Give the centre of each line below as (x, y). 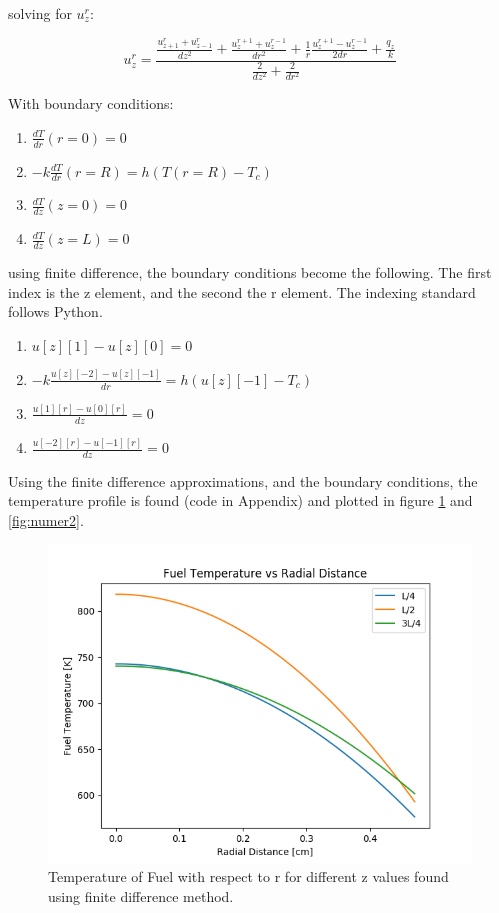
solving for (40, 13)
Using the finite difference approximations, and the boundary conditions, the (243, 480)
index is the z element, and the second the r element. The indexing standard (242, 291)
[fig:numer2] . (46, 520)
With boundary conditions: (91, 103)
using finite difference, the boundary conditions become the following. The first (250, 272)
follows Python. (55, 311)
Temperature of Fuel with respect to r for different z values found (248, 876)
